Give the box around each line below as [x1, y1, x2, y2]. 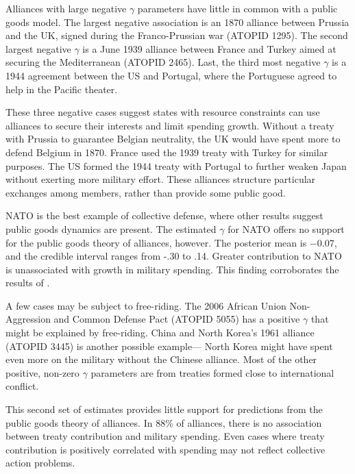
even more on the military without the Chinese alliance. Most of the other [5, 352, 317, 366]
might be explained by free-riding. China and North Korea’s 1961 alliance [5, 325, 315, 340]
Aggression [5, 312, 51, 326]
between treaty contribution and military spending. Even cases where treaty [5, 429, 325, 443]
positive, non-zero [5, 365, 79, 379]
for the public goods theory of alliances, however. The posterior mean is [5, 235, 307, 249]
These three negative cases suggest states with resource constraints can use [5, 105, 320, 119]
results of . [5, 275, 50, 290]
